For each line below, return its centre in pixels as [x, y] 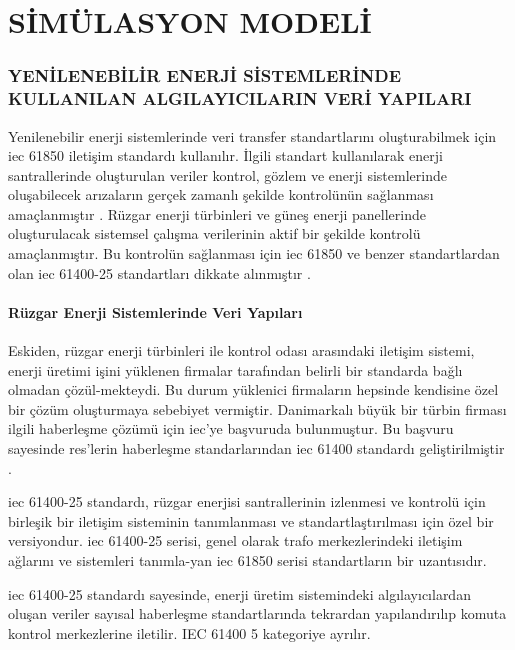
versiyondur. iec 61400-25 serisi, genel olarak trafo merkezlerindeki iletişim [235, 540]
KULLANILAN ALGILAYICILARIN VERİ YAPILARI [240, 98]
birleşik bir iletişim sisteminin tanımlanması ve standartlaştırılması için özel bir [251, 520]
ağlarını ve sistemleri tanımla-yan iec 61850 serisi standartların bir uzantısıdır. [247, 560]
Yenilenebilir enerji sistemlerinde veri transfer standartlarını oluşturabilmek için [252, 135]
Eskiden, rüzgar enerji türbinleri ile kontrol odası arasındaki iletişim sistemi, [241, 350]
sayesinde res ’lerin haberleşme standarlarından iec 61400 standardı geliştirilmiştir [256, 448]
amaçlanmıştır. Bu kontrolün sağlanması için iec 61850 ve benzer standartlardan [254, 253]
